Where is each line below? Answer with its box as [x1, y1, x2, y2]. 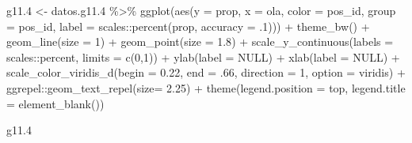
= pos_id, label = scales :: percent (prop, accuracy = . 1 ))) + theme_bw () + [6, 17, 370, 34]
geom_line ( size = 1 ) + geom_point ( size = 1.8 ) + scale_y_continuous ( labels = [6, 33, 394, 50]
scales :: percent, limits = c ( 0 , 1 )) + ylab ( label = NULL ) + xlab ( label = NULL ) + [6, 48, 400, 65]
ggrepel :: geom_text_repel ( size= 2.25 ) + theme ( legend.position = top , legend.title [6, 79, 406, 96]
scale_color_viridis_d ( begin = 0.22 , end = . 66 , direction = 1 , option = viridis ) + [6, 64, 406, 81]
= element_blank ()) [6, 95, 105, 111]
